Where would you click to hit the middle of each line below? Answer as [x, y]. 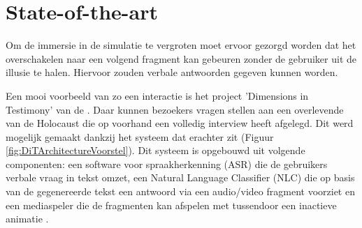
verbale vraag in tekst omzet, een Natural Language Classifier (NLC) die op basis [180, 177]
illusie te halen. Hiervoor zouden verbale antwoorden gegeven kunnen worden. [172, 72]
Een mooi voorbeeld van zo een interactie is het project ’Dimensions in [157, 95]
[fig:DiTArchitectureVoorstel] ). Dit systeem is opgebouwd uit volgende [155, 150]
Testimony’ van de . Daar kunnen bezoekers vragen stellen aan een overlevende [175, 109]
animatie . [27, 219]
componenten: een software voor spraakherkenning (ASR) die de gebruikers [167, 164]
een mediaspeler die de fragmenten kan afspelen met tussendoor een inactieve [171, 205]
